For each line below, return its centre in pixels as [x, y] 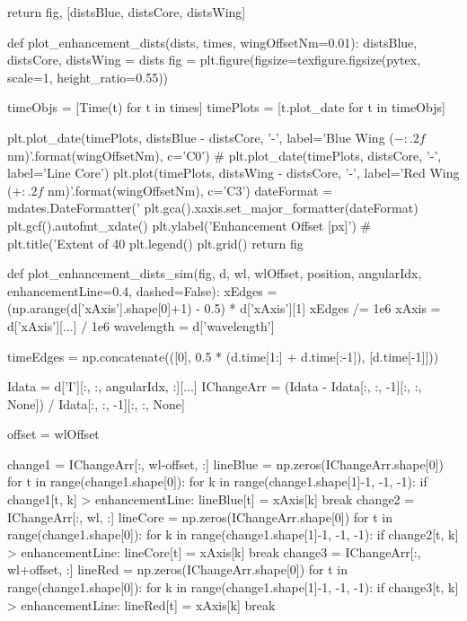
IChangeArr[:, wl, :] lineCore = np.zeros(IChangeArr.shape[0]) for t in [200, 516]
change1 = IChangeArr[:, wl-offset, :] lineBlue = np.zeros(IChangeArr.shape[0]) [225, 464]
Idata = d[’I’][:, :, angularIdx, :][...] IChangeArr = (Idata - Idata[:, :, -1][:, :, [215, 386]
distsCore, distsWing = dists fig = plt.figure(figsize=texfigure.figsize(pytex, [214, 60]
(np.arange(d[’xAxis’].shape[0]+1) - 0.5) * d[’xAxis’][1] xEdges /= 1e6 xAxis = [224, 308]
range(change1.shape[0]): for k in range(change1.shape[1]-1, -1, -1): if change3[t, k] [233, 587]
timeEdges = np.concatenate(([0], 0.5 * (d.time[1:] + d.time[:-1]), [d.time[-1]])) [223, 356]
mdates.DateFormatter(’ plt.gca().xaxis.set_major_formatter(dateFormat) [213, 208]
